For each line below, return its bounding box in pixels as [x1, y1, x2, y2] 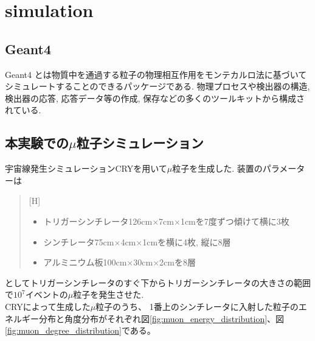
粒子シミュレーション [76, 133, 204, 152]
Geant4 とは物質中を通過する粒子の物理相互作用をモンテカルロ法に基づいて [5, 68, 307, 80]
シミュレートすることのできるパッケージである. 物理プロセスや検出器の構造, [5, 80, 310, 93]
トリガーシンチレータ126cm [43, 214, 153, 227]
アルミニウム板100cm [43, 256, 127, 269]
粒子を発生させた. [73, 288, 144, 301]
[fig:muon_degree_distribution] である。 [5, 324, 156, 337]
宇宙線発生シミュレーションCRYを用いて [5, 162, 167, 175]
